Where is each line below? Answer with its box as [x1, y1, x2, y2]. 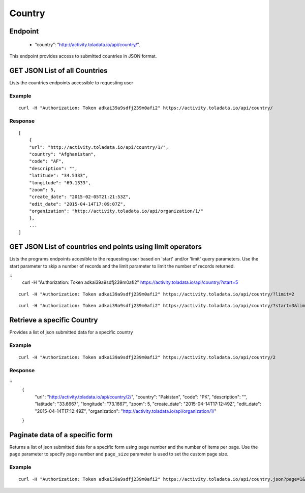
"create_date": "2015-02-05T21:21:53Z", [28, 194, 132, 200]
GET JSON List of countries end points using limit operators [9, 243, 202, 251]
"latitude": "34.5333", [28, 173, 88, 179]
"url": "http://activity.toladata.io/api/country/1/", [28, 144, 169, 150]
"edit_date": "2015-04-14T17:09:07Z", [28, 201, 126, 207]
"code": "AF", [28, 158, 65, 165]
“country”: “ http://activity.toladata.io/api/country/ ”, [35, 41, 140, 48]
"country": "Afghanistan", [28, 151, 97, 157]
